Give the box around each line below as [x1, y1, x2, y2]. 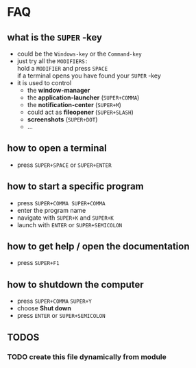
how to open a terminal [7, 142, 108, 154]
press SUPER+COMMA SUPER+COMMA [16, 198, 106, 207]
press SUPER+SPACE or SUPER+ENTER [16, 161, 112, 169]
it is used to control [16, 79, 72, 87]
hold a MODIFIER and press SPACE [16, 65, 108, 72]
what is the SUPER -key [7, 32, 103, 43]
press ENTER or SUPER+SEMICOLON [16, 312, 106, 320]
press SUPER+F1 [16, 259, 60, 267]
